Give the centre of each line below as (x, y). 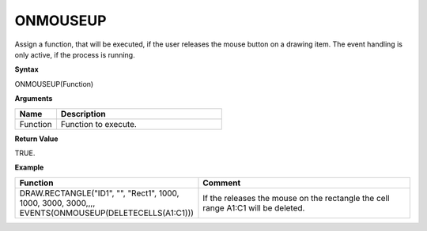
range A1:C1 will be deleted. (254, 207)
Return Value (36, 139)
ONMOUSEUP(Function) (54, 84)
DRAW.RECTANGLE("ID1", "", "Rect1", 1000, (99, 193)
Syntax (26, 69)
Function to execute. (99, 124)
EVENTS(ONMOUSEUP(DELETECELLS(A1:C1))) (106, 213)
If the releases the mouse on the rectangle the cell (296, 198)
